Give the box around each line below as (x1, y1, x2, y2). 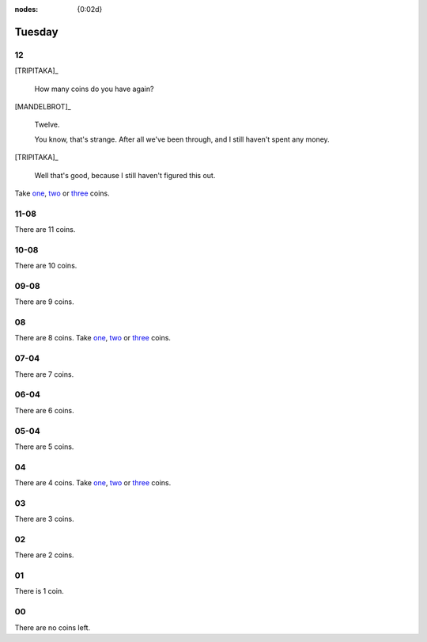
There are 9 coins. (14, 297, 74, 306)
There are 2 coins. (14, 550, 74, 560)
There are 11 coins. (14, 225, 76, 234)
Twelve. (34, 120, 60, 130)
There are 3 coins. (14, 515, 74, 524)
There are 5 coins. (14, 442, 74, 451)
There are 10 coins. (14, 261, 77, 271)
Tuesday (14, 25, 59, 39)
